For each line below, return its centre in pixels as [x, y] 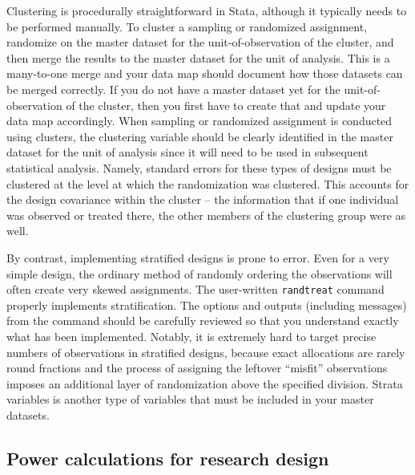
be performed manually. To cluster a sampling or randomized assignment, [187, 26]
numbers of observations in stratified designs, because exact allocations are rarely [206, 352]
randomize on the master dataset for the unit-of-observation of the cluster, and [200, 42]
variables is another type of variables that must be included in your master [190, 399]
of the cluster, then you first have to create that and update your [226, 105]
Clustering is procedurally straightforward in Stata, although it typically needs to [207, 10]
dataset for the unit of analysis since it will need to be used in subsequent [187, 152]
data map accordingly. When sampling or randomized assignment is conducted [199, 121]
